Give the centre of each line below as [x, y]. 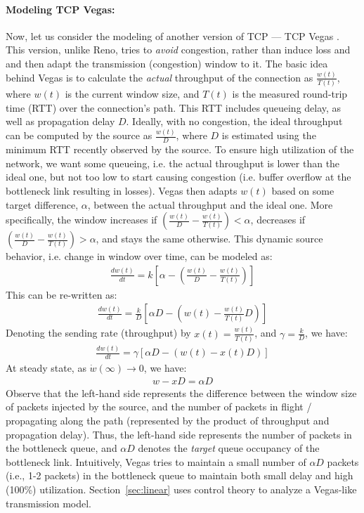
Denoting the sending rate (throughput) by [98, 333]
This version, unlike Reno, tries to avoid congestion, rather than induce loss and [178, 50]
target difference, [42, 204]
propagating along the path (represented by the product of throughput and [168, 420]
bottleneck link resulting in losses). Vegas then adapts [122, 190]
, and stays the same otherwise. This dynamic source [209, 239]
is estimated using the [269, 135]
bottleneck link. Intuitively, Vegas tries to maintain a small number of [156, 461]
